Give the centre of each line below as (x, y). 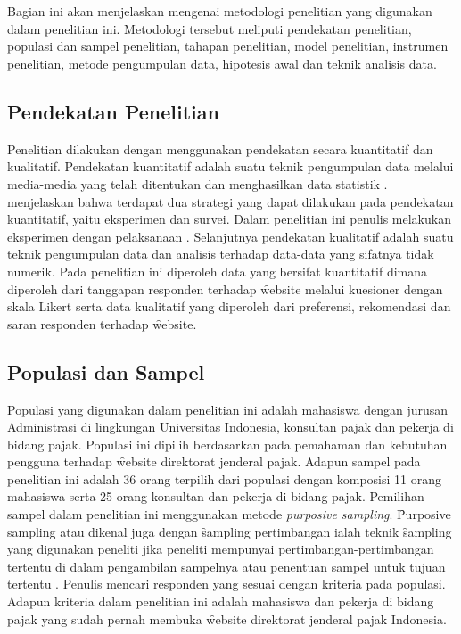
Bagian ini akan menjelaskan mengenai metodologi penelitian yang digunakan (220, 11)
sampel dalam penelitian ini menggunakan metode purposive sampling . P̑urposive (229, 514)
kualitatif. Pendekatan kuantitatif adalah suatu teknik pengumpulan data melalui (230, 166)
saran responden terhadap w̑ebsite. (102, 323)
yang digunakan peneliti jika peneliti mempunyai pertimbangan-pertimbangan (221, 549)
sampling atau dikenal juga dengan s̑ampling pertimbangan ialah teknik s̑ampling (230, 531)
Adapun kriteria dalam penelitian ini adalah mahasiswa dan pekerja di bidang (221, 601)
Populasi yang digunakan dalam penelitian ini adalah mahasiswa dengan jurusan (228, 409)
